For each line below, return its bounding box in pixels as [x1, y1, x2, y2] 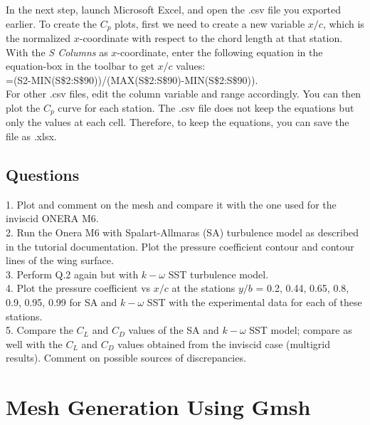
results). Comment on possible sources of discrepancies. [6, 350, 246, 365]
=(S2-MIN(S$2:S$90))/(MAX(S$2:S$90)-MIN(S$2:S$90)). [6, 72, 258, 87]
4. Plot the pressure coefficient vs [6, 280, 151, 295]
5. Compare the [6, 322, 73, 337]
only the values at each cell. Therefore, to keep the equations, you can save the [6, 115, 349, 130]
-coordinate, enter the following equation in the [117, 44, 323, 59]
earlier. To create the [6, 16, 97, 31]
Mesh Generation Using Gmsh [6, 392, 311, 421]
